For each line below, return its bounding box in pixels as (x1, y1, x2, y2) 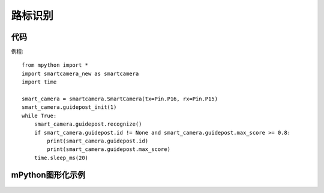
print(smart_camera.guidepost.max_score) (47, 146, 171, 153)
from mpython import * (22, 62, 89, 69)
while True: (22, 112, 57, 119)
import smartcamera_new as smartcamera (22, 70, 139, 77)
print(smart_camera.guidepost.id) (47, 137, 149, 144)
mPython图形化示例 (11, 170, 86, 180)
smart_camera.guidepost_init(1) (22, 104, 117, 111)
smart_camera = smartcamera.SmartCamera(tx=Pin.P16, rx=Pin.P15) (22, 96, 218, 102)
